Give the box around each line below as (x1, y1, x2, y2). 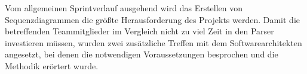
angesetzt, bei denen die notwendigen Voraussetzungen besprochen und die (5, 48, 278, 60)
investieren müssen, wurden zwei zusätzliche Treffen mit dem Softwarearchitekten (5, 36, 302, 49)
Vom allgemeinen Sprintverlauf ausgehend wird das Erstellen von (5, 2, 243, 14)
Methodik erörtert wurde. (5, 59, 99, 72)
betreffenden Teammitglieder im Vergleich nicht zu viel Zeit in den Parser (5, 25, 274, 37)
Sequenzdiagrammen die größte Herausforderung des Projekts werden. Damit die (5, 13, 300, 25)
